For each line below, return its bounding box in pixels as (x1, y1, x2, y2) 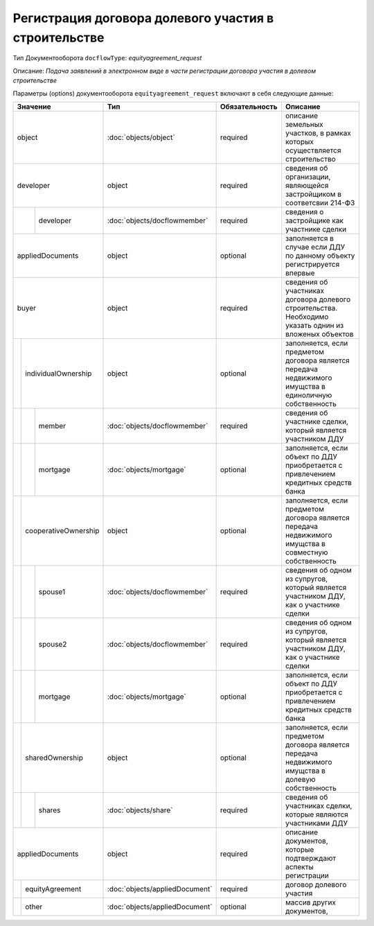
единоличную (285, 390, 332, 400)
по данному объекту (285, 250, 355, 260)
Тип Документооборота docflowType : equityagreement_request (12, 54, 202, 62)
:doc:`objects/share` (107, 805, 173, 814)
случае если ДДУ (285, 242, 346, 252)
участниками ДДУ (285, 818, 348, 828)
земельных (285, 119, 323, 129)
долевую (285, 774, 316, 784)
